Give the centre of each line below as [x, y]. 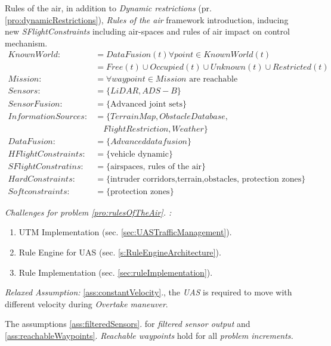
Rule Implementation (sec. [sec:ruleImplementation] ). [116, 272]
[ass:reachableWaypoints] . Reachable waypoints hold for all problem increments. [149, 335]
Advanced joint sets [146, 104]
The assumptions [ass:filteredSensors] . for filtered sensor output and [128, 324]
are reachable [214, 80]
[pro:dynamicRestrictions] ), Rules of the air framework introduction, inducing [147, 19]
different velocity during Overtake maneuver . [86, 303]
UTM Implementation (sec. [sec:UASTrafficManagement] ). [125, 232]
